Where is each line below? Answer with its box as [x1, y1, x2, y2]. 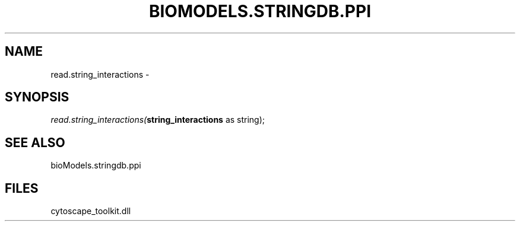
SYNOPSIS [5, 90, 69, 105]
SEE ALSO [5, 135, 65, 150]
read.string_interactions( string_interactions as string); [50, 114, 265, 125]
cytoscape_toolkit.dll [50, 206, 131, 217]
